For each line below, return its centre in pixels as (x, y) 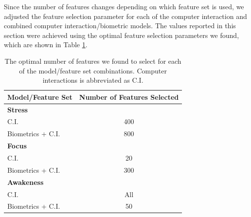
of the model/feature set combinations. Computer (93, 70)
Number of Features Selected (129, 97)
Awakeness (26, 182)
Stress (18, 109)
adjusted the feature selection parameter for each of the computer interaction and (125, 16)
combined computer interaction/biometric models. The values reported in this (120, 26)
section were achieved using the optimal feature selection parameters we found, (122, 35)
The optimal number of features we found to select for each (93, 61)
